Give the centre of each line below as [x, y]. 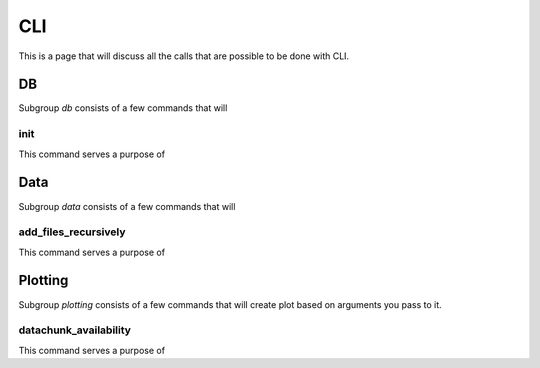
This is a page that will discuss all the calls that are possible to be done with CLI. [184, 56]
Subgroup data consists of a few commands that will [127, 206]
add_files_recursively [72, 232]
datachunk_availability [75, 330]
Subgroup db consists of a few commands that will [123, 108]
